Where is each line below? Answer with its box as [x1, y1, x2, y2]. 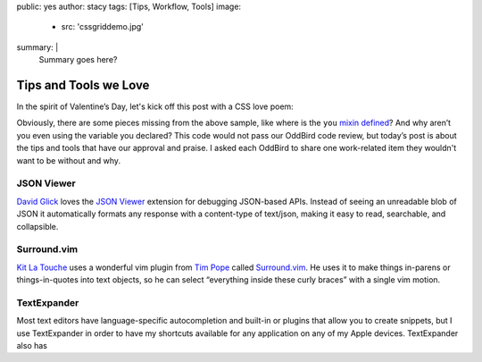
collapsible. [16, 221, 59, 232]
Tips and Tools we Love [16, 77, 150, 93]
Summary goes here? [38, 55, 118, 65]
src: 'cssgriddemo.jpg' [61, 21, 145, 32]
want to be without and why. [16, 155, 120, 165]
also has [16, 341, 48, 351]
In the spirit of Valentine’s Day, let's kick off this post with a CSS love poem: [16, 101, 294, 112]
